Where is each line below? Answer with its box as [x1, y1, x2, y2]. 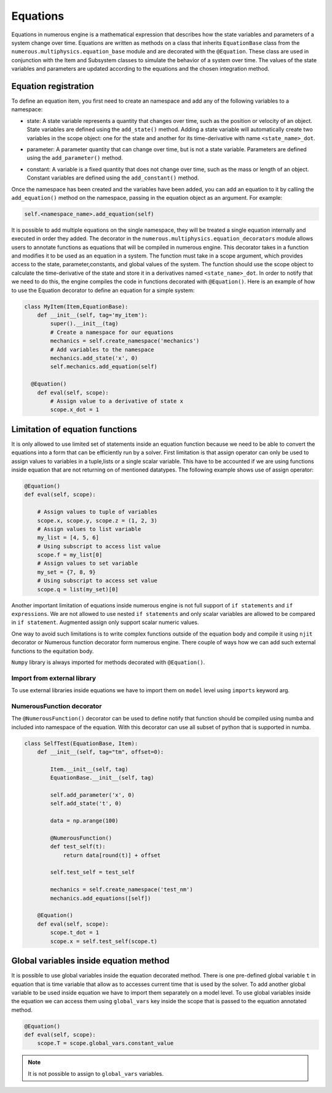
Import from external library [11, 674, 97, 682]
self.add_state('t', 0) [50, 800, 122, 807]
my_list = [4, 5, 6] [37, 534, 100, 541]
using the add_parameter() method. [26, 154, 123, 162]
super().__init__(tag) [50, 320, 119, 327]
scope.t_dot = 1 [50, 929, 100, 936]
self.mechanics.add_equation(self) [50, 363, 158, 370]
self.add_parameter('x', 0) [50, 791, 135, 799]
